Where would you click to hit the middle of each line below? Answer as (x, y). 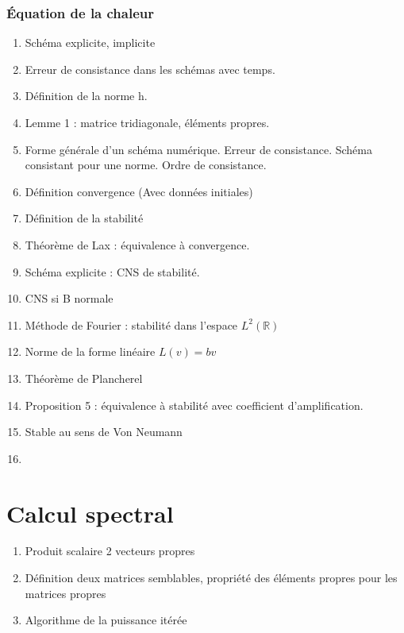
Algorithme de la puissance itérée (106, 620)
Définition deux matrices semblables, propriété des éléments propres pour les (211, 578)
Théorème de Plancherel (84, 378)
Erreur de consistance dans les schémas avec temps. (150, 69)
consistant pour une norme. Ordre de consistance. (146, 165)
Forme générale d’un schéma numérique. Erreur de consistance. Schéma (198, 149)
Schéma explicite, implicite (90, 42)
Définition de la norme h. (86, 96)
